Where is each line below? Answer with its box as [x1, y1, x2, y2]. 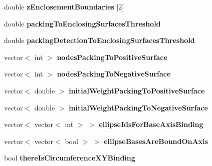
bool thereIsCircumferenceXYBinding [4, 152, 135, 163]
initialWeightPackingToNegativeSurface [69, 102, 208, 112]
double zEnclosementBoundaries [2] [4, 1, 124, 11]
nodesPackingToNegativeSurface [57, 68, 171, 79]
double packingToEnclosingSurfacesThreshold [4, 18, 161, 28]
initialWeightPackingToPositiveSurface [69, 85, 205, 95]
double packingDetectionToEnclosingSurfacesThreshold [4, 35, 195, 45]
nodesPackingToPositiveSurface [57, 51, 167, 62]
